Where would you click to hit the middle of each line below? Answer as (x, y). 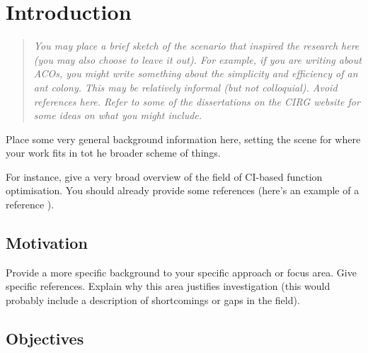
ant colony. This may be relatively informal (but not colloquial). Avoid (185, 87)
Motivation (47, 243)
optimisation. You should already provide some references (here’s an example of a (183, 190)
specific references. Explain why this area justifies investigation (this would (168, 286)
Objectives (45, 338)
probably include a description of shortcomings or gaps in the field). (153, 300)
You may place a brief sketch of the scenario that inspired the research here (196, 46)
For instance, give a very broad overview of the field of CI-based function (164, 176)
